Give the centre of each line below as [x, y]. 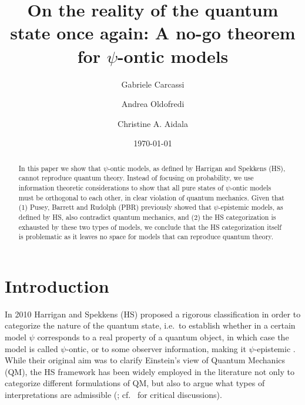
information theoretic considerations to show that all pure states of [121, 187]
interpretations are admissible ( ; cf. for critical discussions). [113, 395]
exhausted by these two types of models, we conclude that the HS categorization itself [150, 227]
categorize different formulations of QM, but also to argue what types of [135, 383]
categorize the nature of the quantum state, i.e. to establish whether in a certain [150, 325]
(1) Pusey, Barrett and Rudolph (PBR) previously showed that [115, 207]
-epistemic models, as [251, 207]
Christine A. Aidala [153, 123]
